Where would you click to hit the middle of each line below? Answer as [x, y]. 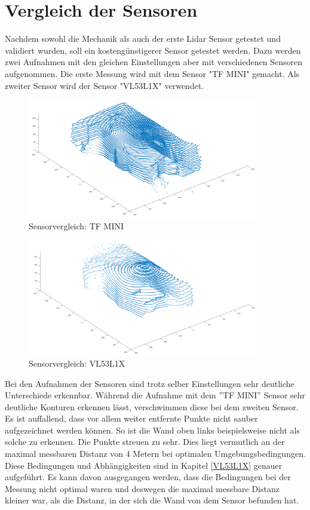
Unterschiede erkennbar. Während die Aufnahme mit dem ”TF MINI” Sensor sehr [155, 395]
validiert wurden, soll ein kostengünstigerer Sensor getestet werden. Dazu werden [153, 50]
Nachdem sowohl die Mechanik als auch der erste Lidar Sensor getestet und [143, 39]
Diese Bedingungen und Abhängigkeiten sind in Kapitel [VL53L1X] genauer [144, 465]
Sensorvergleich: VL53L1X [77, 363]
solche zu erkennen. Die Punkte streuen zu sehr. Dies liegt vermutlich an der [145, 442]
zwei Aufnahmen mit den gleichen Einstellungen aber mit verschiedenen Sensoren [154, 62]
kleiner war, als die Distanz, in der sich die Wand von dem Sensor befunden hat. [152, 500]
